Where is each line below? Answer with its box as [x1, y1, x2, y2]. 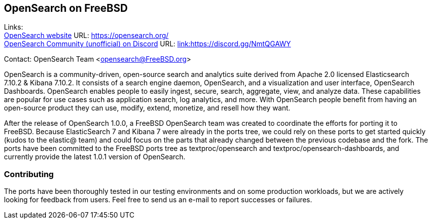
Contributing [4, 169, 54, 179]
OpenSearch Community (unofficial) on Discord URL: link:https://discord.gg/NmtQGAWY [4, 39, 291, 48]
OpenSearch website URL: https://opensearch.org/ [4, 31, 169, 40]
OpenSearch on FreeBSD [4, 2, 128, 14]
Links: [4, 23, 23, 32]
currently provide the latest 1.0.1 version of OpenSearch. [4, 152, 185, 161]
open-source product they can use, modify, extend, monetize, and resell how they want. [4, 104, 290, 112]
